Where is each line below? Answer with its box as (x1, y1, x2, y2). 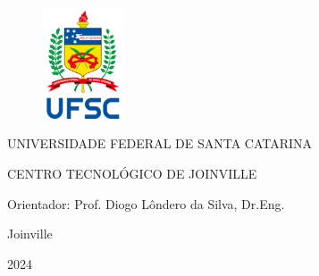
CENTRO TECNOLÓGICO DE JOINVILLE (7, 163, 257, 182)
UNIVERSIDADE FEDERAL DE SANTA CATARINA (7, 134, 313, 153)
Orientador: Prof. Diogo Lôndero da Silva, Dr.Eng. (7, 194, 285, 213)
